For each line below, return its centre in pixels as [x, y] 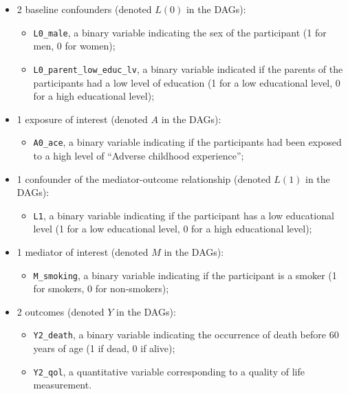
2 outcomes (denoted [61, 311]
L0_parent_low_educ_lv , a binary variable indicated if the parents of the [188, 68]
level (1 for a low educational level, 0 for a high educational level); [173, 229]
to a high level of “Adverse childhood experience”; [139, 155]
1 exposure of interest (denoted [82, 119]
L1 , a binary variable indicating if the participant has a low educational [184, 215]
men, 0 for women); [74, 46]
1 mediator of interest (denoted [83, 251]
